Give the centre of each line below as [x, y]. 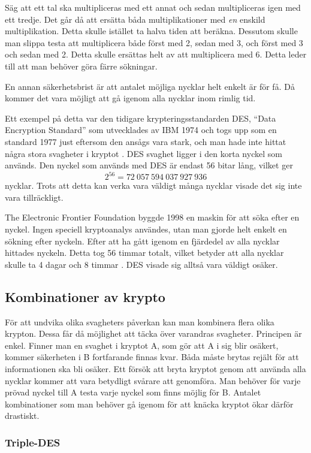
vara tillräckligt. [34, 197]
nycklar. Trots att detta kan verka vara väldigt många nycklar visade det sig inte [153, 185]
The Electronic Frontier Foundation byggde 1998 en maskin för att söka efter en [152, 217]
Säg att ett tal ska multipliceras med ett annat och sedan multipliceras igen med [153, 7]
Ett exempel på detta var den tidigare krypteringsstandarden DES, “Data [141, 118]
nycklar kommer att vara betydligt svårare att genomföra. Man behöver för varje [153, 380]
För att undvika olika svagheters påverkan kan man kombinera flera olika [140, 321]
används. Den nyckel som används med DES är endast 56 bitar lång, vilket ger [149, 165]
